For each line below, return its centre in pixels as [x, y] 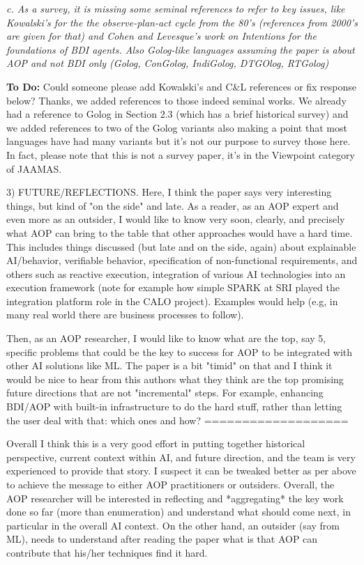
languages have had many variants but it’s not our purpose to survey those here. [179, 141]
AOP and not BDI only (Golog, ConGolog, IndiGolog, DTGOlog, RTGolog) [168, 63]
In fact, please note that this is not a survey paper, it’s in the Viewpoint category [181, 154]
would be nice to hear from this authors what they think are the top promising [175, 379]
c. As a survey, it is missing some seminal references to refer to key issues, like [176, 8]
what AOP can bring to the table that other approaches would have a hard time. [180, 232]
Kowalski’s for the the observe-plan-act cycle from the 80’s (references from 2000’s [182, 22]
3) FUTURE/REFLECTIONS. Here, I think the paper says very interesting [169, 192]
